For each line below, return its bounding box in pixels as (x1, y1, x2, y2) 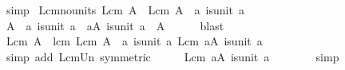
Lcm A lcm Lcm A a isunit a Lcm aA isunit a (6, 33, 263, 49)
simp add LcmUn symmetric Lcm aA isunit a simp (6, 48, 339, 64)
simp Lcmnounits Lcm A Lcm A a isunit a (6, 2, 244, 17)
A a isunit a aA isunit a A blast (6, 17, 224, 33)
